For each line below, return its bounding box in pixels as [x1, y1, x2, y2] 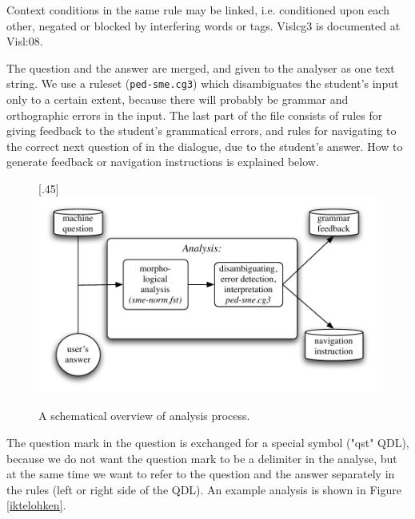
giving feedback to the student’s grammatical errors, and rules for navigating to [6, 122, 397, 139]
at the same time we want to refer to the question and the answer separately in [6, 466, 395, 482]
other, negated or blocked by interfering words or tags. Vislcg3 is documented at [6, 17, 401, 34]
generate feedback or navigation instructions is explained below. [6, 153, 319, 170]
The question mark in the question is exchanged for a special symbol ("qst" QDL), [6, 434, 409, 451]
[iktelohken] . [6, 497, 66, 513]
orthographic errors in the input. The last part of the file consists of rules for [6, 106, 383, 123]
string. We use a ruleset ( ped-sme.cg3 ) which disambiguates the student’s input [6, 75, 399, 92]
